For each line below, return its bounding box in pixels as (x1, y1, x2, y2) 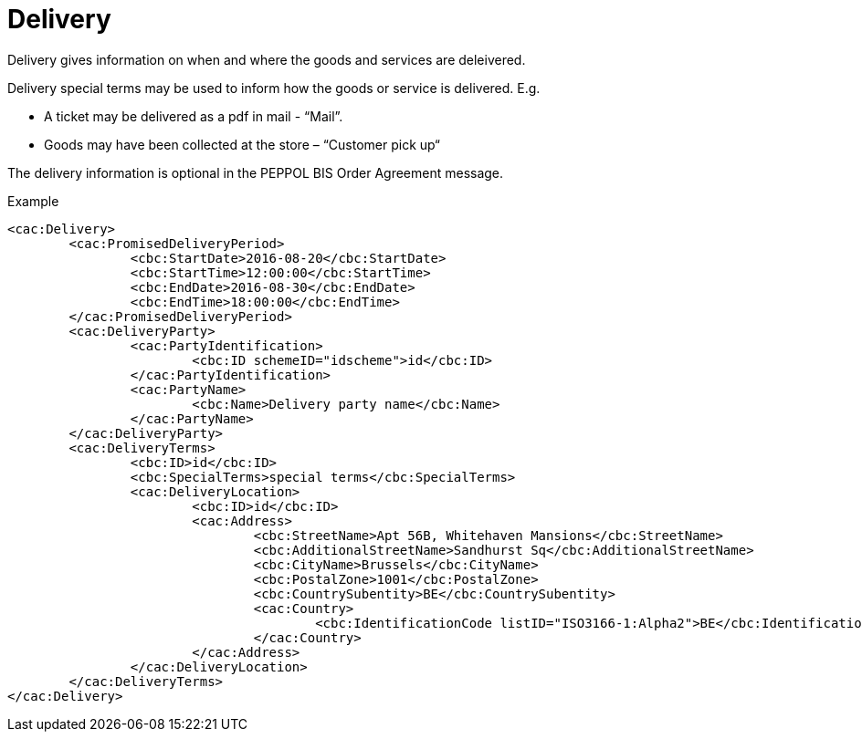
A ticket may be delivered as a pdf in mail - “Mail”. (44, 108, 343, 124)
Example (7, 193, 59, 209)
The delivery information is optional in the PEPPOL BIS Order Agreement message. (7, 164, 504, 181)
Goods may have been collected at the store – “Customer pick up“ (44, 136, 440, 152)
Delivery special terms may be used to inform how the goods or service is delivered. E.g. (7, 79, 541, 96)
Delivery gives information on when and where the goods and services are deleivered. (7, 51, 526, 68)
